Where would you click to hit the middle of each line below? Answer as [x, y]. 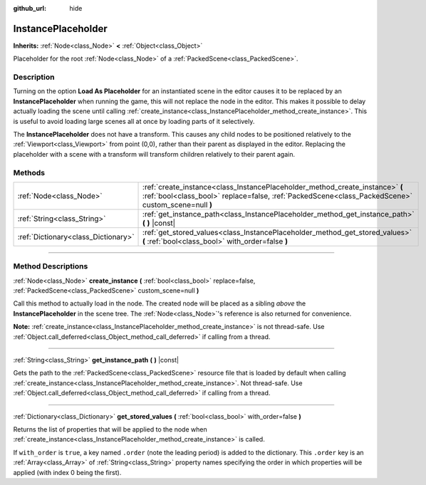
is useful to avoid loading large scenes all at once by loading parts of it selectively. [134, 121]
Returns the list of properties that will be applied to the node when [110, 429]
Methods [29, 172]
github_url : [30, 8]
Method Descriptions [51, 266]
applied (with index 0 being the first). [67, 472]
